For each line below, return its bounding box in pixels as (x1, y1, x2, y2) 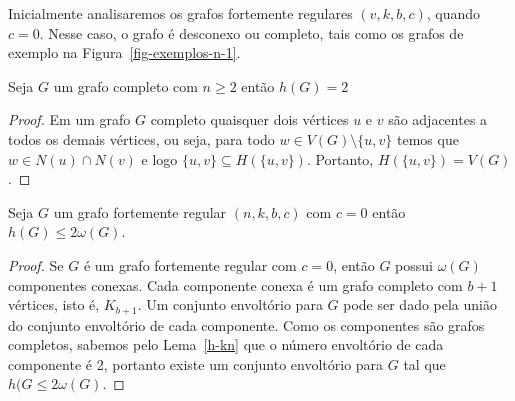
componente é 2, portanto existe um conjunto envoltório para (8, 353, 384, 374)
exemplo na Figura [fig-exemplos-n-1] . (8, 42, 241, 63)
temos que (396, 128, 459, 149)
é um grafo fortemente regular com (83, 254, 297, 275)
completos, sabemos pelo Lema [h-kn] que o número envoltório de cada (8, 334, 444, 355)
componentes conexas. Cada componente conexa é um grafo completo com (8, 274, 463, 295)
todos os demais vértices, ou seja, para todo (8, 128, 275, 149)
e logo (141, 148, 178, 169)
